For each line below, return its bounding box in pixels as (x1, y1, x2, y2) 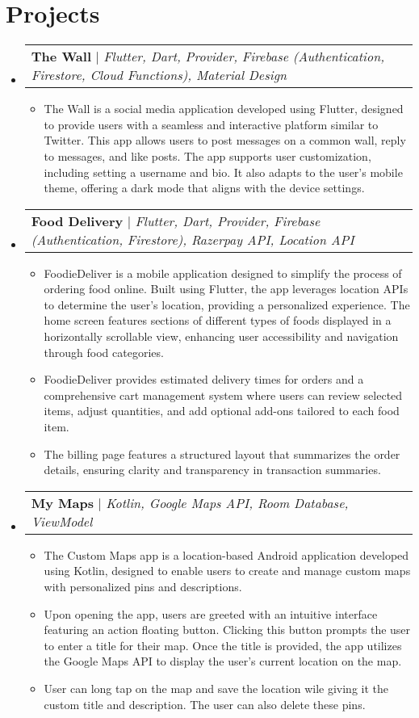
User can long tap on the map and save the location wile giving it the (44, 679, 388, 696)
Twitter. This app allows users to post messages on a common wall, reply (44, 132, 406, 149)
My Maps (31, 493, 94, 512)
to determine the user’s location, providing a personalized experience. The (44, 296, 410, 313)
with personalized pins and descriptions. (44, 578, 242, 594)
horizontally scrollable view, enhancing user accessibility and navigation (44, 328, 399, 345)
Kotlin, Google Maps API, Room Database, (106, 493, 349, 512)
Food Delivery (31, 211, 124, 230)
